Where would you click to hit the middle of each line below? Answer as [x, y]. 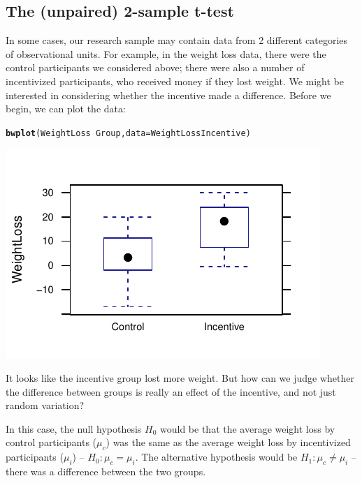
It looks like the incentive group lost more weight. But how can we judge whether [180, 378]
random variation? [45, 405]
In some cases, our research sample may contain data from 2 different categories [177, 40]
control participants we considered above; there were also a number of [155, 67]
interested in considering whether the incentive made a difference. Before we [168, 95]
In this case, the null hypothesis [74, 428]
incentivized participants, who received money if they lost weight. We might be [175, 81]
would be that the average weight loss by [248, 428]
